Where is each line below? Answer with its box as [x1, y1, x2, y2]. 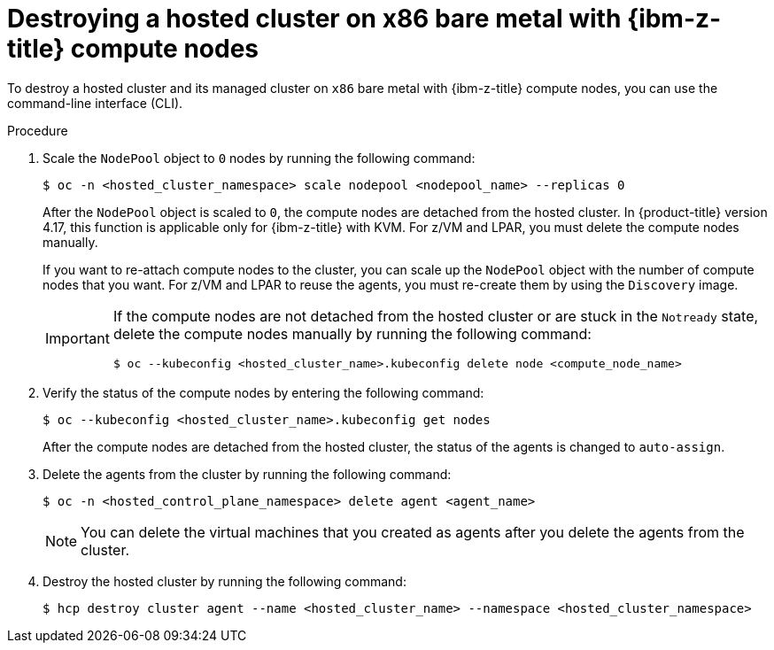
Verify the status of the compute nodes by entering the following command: [43, 384, 484, 400]
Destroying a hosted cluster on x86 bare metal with [7, 4, 622, 34]
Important [45, 329, 110, 348]
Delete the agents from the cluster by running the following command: [43, 466, 452, 482]
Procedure [7, 122, 68, 138]
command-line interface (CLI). [7, 95, 183, 111]
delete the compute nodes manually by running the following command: [112, 324, 592, 343]
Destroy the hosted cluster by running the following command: [43, 573, 406, 589]
